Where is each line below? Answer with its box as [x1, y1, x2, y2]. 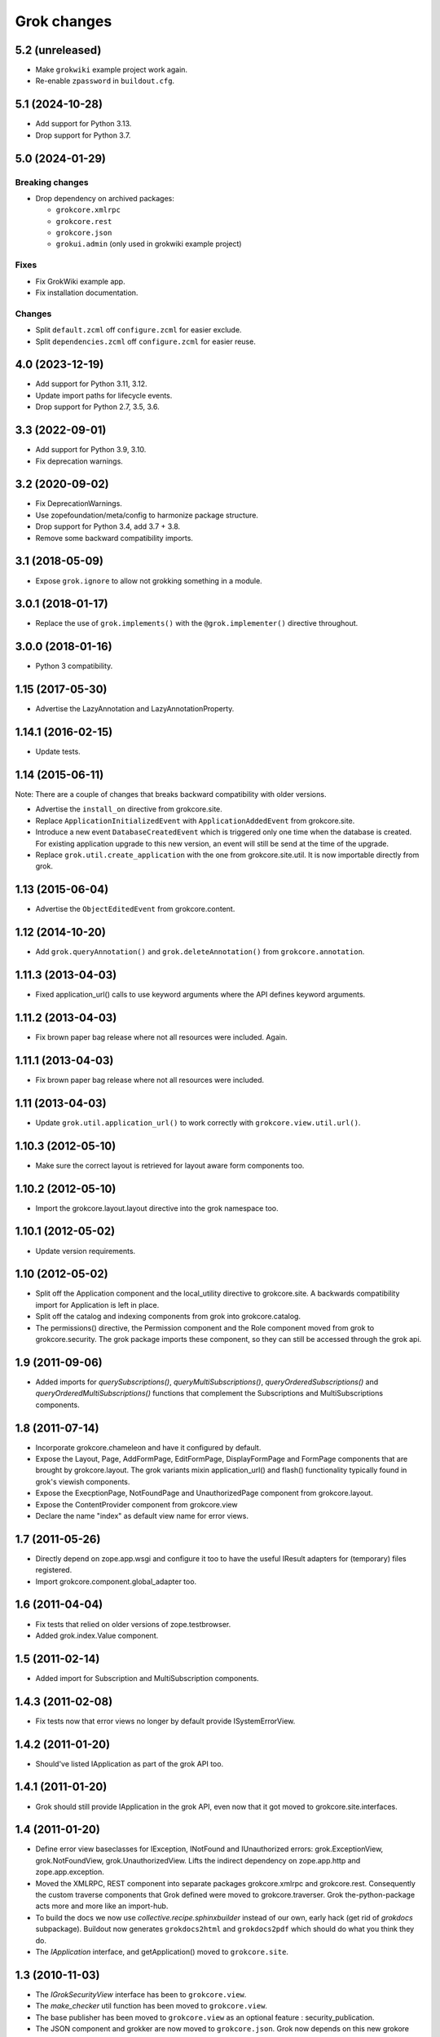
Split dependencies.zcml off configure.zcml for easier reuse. [35, 337, 256, 346]
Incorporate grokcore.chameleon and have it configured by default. [35, 1442, 262, 1452]
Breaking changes [15, 176, 89, 187]
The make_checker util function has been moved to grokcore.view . [35, 2001, 268, 2011]
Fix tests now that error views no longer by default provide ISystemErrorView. [35, 1716, 296, 1726]
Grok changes [15, 12, 112, 30]
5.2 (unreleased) [15, 43, 102, 57]
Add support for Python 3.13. [35, 119, 132, 129]
